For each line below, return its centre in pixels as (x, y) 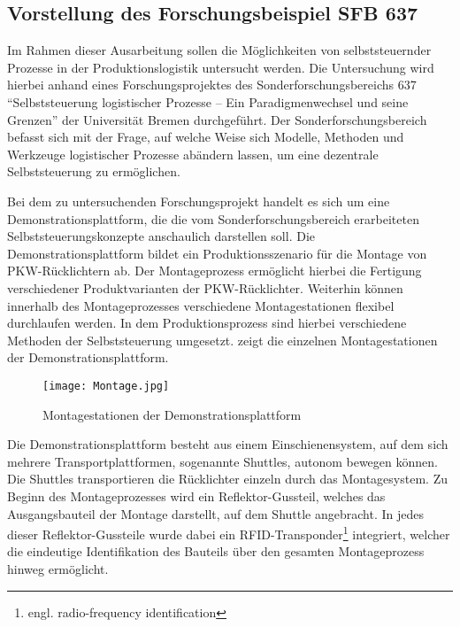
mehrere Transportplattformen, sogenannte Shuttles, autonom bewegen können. (222, 461)
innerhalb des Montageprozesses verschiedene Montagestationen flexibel (201, 305)
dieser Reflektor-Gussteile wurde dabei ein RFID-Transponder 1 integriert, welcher (229, 533)
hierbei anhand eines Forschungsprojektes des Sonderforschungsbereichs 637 (212, 85)
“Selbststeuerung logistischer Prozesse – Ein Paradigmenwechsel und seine (208, 101)
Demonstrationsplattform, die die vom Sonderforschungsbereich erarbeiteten (213, 218)
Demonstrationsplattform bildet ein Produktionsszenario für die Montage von (217, 253)
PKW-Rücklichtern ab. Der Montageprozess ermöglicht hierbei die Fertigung (215, 271)
